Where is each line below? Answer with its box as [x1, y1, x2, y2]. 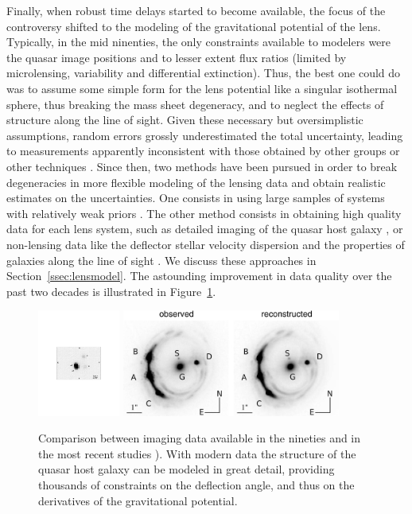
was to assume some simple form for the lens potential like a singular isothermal [6, 80, 398, 96]
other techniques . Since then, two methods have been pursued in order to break [6, 158, 398, 174]
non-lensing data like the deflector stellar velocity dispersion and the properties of [6, 236, 405, 252]
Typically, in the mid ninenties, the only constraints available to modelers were [6, 33, 391, 50]
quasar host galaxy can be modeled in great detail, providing [38, 461, 335, 477]
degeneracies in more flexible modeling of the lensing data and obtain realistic [6, 173, 386, 190]
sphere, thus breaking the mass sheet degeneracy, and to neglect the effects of [6, 95, 384, 112]
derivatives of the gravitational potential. [38, 492, 238, 508]
